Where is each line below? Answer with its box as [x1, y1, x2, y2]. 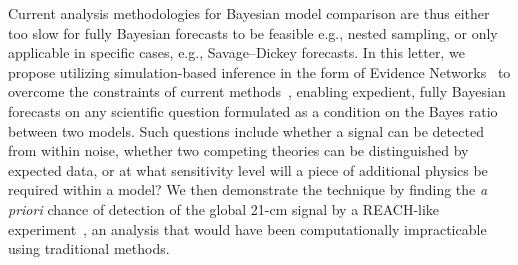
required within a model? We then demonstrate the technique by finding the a [8, 179, 488, 200]
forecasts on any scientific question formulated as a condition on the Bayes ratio [8, 100, 498, 121]
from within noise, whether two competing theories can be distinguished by [8, 140, 469, 161]
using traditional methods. [8, 238, 170, 259]
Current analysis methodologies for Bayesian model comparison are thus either [8, 3, 490, 23]
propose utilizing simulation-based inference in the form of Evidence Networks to [8, 61, 511, 82]
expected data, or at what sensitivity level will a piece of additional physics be [8, 159, 488, 180]
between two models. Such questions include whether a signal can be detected [8, 120, 484, 141]
